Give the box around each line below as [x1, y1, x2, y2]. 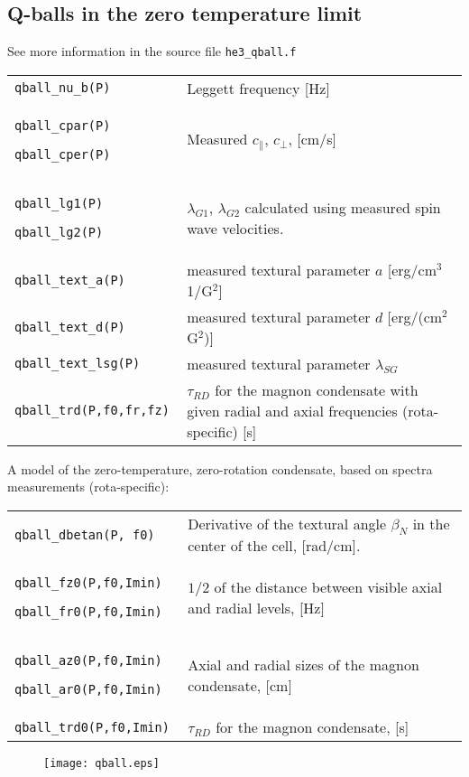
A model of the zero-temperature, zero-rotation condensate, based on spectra [7, 459, 433, 478]
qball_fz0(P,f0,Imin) [14, 576, 162, 591]
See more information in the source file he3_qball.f [7, 42, 297, 61]
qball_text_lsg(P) [14, 356, 141, 371]
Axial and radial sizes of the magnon [188, 654, 419, 676]
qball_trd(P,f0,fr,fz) [14, 403, 170, 418]
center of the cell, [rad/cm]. [188, 535, 361, 557]
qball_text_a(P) [14, 272, 125, 287]
